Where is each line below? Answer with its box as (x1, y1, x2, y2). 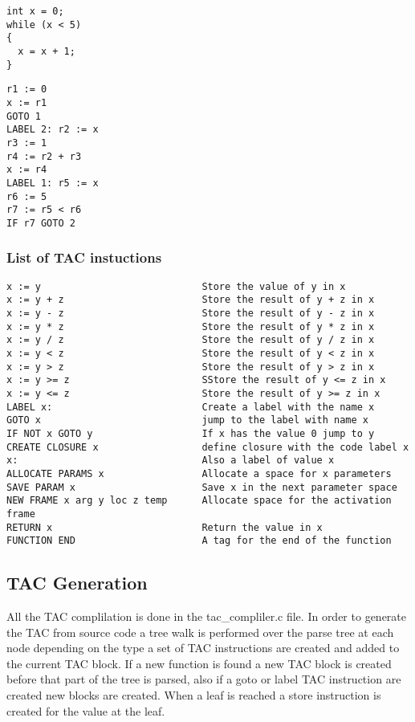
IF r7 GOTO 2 (6, 217, 75, 229)
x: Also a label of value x (6, 455, 335, 467)
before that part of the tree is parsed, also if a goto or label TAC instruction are (6, 671, 401, 687)
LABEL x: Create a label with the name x (6, 401, 375, 413)
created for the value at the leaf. (6, 702, 165, 719)
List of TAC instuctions (6, 247, 162, 267)
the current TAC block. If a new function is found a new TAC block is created (6, 655, 392, 671)
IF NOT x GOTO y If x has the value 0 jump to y (6, 427, 375, 439)
